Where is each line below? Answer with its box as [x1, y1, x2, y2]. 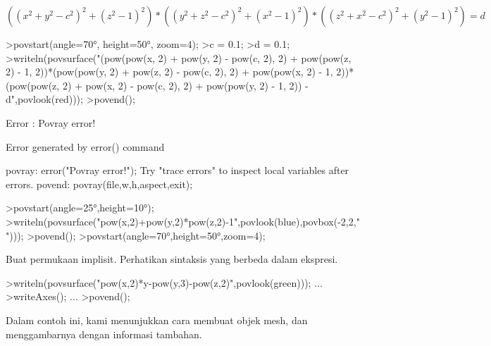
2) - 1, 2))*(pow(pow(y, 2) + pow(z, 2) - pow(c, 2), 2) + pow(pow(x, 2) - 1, [6, 64, 333, 79]
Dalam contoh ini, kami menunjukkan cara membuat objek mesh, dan [6, 312, 308, 327]
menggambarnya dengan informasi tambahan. [6, 326, 202, 341]
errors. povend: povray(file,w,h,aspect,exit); [6, 176, 193, 191]
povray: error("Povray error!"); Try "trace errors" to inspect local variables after [6, 163, 349, 178]
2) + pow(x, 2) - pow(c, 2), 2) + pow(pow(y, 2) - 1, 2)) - [62, 78, 309, 92]
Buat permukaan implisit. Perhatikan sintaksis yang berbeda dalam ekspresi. [6, 252, 338, 266]
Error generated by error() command [6, 139, 165, 154]
